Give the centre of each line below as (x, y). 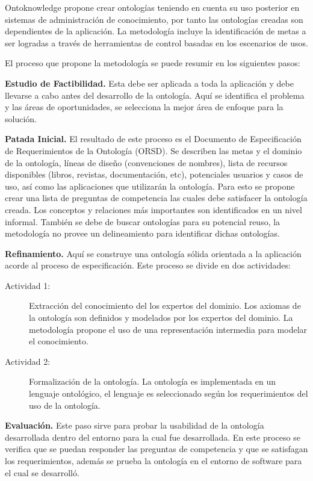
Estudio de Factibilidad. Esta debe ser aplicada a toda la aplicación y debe (149, 83)
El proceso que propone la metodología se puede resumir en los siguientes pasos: (153, 63)
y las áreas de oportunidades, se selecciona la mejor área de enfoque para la (144, 107)
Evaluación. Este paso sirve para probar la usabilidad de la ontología (135, 425)
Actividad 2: (28, 361)
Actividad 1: (28, 285)
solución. (21, 118)
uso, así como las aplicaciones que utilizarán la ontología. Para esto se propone (150, 186)
